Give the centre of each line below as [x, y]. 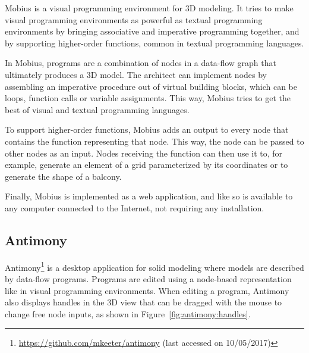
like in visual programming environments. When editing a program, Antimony [147, 290]
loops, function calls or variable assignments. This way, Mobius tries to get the [148, 98]
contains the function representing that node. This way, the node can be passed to [154, 141]
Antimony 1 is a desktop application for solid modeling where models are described [154, 266]
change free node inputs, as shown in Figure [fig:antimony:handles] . [128, 313]
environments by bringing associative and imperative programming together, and [152, 31]
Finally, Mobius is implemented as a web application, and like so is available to [149, 196]
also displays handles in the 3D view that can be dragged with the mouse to [144, 302]
